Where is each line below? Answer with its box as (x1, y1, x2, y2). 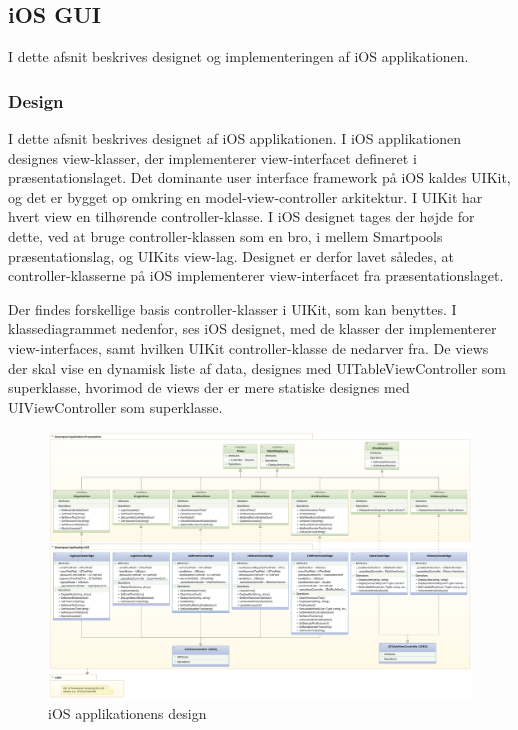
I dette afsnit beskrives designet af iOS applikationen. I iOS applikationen (8, 128, 462, 149)
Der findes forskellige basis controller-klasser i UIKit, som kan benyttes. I (8, 298, 457, 319)
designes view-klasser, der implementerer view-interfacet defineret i (8, 147, 417, 168)
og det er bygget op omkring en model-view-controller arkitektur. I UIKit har (8, 186, 483, 207)
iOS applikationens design (48, 702, 207, 723)
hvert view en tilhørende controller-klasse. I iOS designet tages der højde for (8, 206, 475, 227)
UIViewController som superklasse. (8, 396, 223, 417)
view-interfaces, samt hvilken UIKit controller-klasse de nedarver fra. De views (8, 337, 489, 358)
